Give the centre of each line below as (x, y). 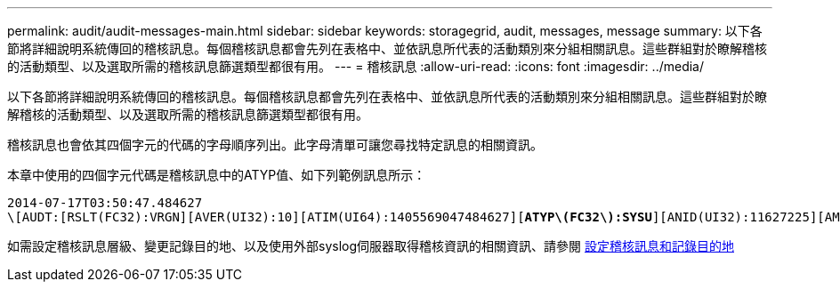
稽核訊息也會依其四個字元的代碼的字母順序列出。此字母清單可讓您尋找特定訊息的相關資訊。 (275, 144)
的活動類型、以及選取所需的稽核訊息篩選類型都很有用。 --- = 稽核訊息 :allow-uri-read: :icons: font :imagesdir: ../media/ (356, 66)
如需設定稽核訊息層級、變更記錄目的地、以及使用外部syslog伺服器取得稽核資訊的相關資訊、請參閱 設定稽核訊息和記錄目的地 (371, 246)
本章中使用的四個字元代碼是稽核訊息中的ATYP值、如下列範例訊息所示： (217, 175)
